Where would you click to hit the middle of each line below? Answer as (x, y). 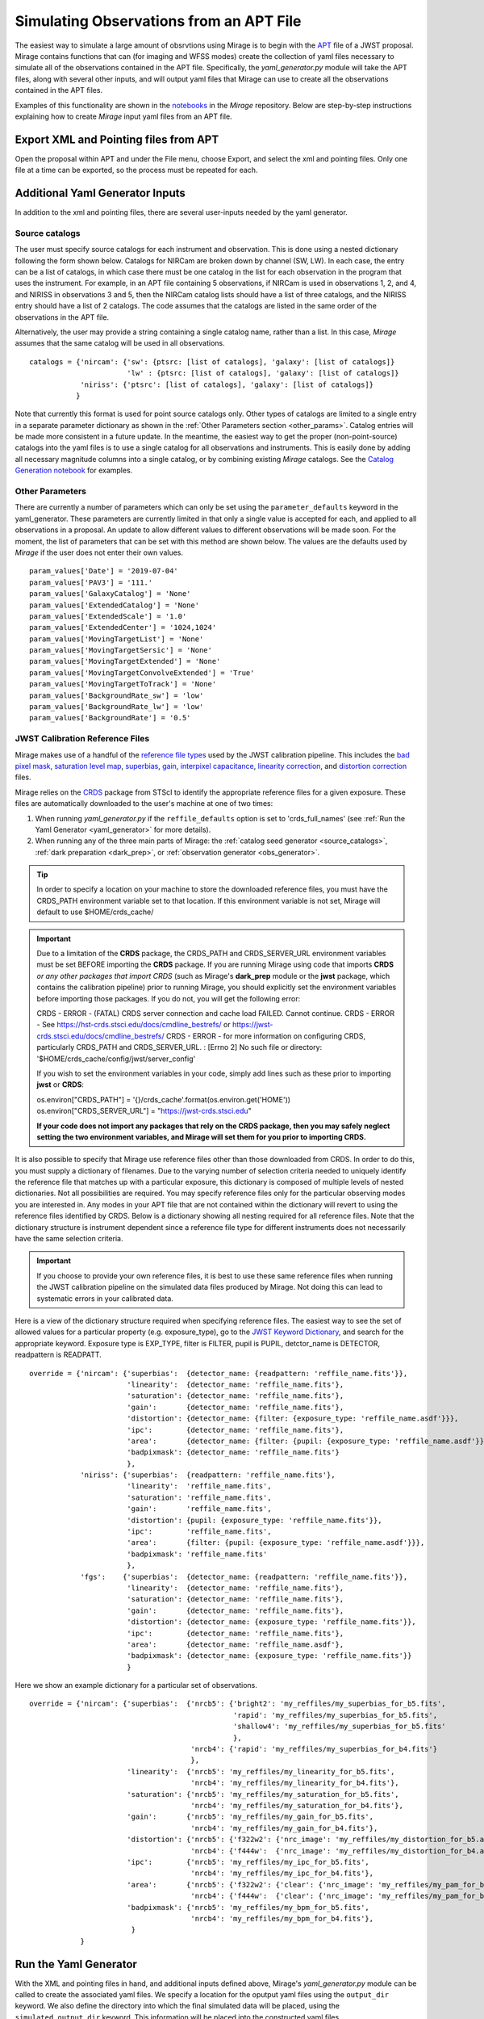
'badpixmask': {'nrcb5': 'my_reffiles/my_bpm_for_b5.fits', (248, 1907)
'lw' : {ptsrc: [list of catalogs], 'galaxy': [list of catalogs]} (263, 373)
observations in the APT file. (62, 317)
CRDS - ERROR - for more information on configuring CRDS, (266, 1036)
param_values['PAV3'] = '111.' (91, 582)
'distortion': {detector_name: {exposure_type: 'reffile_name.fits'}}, (271, 1622)
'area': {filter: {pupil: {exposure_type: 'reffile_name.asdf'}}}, (275, 1543)
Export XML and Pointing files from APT (117, 139)
